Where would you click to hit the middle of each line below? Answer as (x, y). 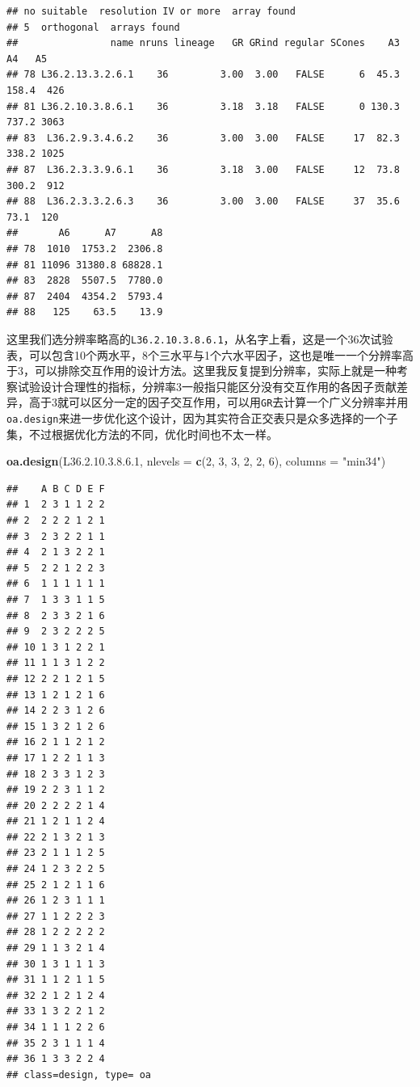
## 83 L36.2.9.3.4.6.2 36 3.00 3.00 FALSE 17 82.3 (203, 138)
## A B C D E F (56, 489)
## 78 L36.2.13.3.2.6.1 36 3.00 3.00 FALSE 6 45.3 (203, 75)
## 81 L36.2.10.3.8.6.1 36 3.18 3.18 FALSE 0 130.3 (203, 106)
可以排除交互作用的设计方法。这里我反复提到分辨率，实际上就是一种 (215, 371)
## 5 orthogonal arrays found (93, 27)
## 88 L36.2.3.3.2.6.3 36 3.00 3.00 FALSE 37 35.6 (203, 202)
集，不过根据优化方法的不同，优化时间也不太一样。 (142, 434)
